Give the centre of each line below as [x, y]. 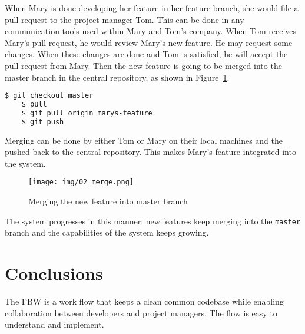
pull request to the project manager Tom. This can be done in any [125, 19]
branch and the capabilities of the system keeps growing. [107, 232]
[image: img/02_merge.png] [81, 182]
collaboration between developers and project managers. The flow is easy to [141, 312]
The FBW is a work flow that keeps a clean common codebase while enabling [144, 301]
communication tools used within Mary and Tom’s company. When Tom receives [151, 31]
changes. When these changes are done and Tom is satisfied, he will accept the [146, 54]
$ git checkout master [49, 96]
